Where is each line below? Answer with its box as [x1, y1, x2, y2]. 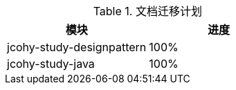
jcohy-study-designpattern [7, 40, 147, 54]
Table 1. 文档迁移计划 [93, 4, 202, 18]
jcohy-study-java [7, 57, 95, 71]
